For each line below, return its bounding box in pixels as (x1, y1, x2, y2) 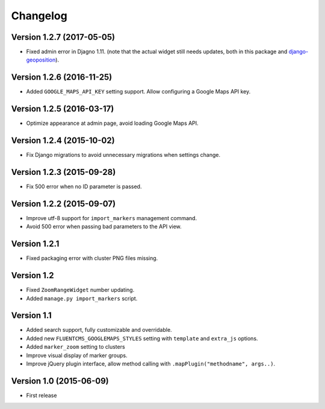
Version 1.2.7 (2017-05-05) (11, 32, 116, 42)
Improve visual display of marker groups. (26, 352, 128, 359)
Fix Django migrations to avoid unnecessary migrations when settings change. (26, 151, 221, 159)
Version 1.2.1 (11, 239, 60, 249)
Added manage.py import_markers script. (26, 294, 138, 302)
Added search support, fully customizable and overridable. (26, 326, 172, 334)
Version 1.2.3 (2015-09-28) (11, 166, 116, 177)
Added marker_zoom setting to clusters (26, 343, 126, 350)
